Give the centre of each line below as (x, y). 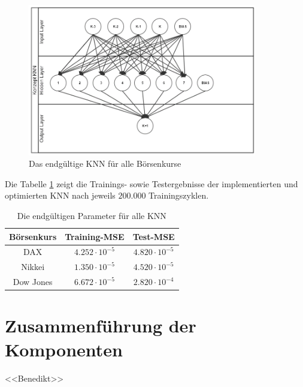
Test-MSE (154, 236)
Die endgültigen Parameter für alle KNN (92, 215)
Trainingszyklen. (179, 195)
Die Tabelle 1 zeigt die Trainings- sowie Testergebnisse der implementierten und (151, 183)
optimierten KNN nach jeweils (60, 195)
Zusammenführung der (101, 325)
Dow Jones (33, 282)
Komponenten (64, 349)
